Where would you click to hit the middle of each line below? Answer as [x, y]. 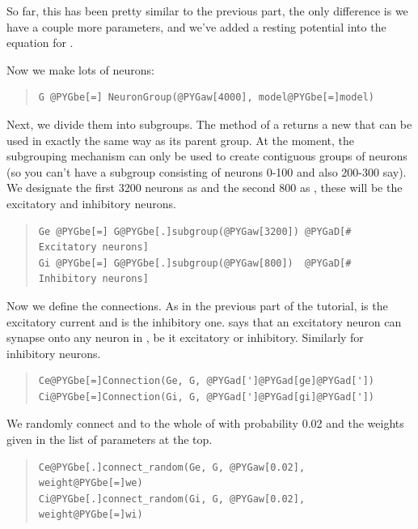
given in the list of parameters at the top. [110, 439]
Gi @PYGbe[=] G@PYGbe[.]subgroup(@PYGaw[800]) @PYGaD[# [195, 263]
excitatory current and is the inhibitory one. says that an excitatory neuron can [204, 321]
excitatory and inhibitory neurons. [91, 203]
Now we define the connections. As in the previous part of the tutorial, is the [197, 305]
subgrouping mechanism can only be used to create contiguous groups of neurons [207, 156]
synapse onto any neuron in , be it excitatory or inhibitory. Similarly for [185, 337]
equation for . [40, 43]
